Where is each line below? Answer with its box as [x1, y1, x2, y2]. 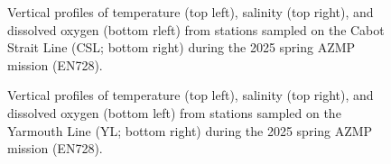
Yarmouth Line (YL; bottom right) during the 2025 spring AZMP [7, 121, 373, 140]
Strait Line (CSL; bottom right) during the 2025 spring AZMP [7, 38, 356, 57]
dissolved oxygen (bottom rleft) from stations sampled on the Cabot [7, 20, 385, 39]
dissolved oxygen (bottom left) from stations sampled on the [7, 103, 341, 122]
